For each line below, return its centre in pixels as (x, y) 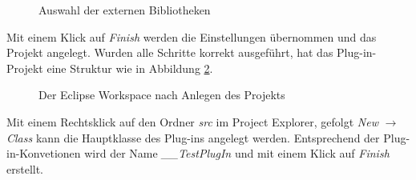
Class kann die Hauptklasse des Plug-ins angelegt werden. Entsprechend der (193, 137)
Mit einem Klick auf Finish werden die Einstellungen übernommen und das (192, 36)
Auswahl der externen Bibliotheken (125, 10)
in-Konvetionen (44, 153)
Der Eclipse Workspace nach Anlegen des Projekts (162, 95)
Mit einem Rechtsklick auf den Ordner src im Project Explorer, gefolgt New (192, 121)
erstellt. (25, 168)
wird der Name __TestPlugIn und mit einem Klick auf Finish (237, 153)
